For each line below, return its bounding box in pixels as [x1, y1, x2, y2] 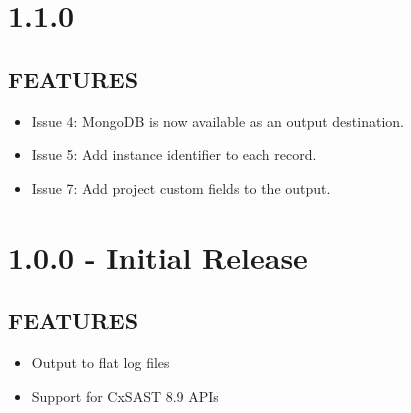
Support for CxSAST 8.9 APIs [31, 385, 219, 406]
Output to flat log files [31, 351, 170, 372]
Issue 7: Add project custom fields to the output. [31, 177, 331, 198]
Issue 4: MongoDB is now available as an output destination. [31, 110, 404, 131]
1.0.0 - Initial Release [8, 236, 308, 277]
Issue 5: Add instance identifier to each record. [31, 144, 317, 165]
